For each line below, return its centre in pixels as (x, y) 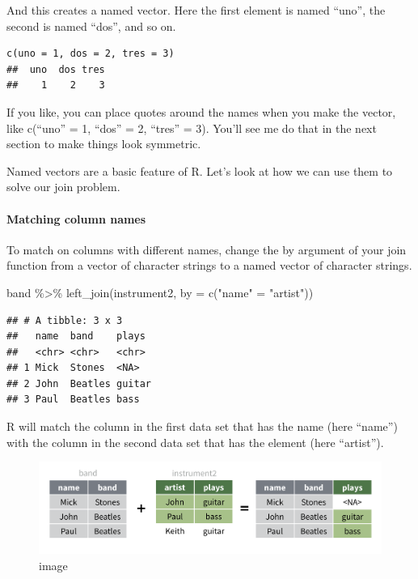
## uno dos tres (56, 69)
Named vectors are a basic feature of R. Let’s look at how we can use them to (200, 170)
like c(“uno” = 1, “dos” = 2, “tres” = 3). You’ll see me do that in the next (192, 128)
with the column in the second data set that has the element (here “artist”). (195, 442)
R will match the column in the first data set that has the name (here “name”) (202, 426)
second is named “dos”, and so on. (91, 26)
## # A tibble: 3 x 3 (65, 320)
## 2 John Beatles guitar (79, 383)
